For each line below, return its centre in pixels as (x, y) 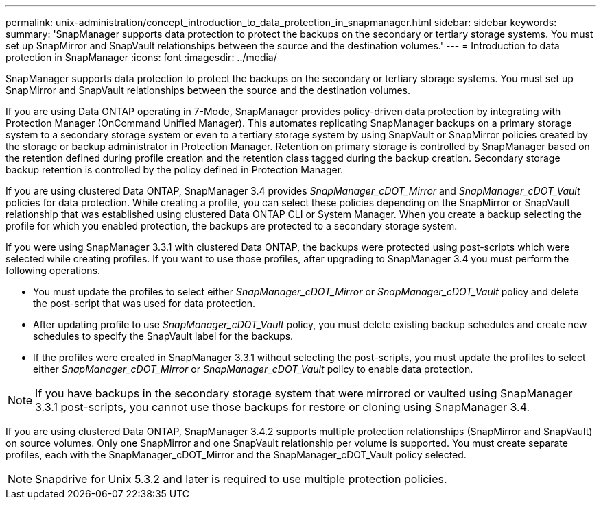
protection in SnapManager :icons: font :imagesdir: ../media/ (141, 57)
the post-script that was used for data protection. (144, 303)
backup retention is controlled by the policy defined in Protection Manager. (175, 170)
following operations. (53, 270)
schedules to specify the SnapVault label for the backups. (163, 336)
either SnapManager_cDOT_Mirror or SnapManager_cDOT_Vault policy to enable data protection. (253, 369)
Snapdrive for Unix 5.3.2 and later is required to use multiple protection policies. (241, 479)
